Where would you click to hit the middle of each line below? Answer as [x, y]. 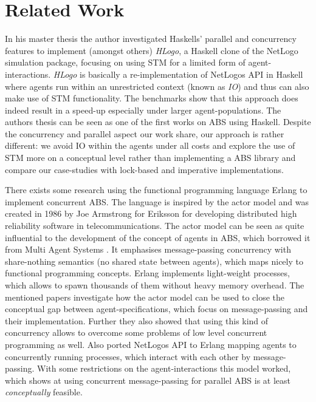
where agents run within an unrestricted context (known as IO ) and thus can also [157, 86]
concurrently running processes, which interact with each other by [128, 356]
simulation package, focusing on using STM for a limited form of [125, 62]
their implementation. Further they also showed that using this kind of [137, 320]
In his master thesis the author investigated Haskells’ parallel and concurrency [151, 39]
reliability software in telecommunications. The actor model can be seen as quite [155, 226]
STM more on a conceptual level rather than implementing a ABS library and [150, 158]
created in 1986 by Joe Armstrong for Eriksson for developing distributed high [151, 213]
